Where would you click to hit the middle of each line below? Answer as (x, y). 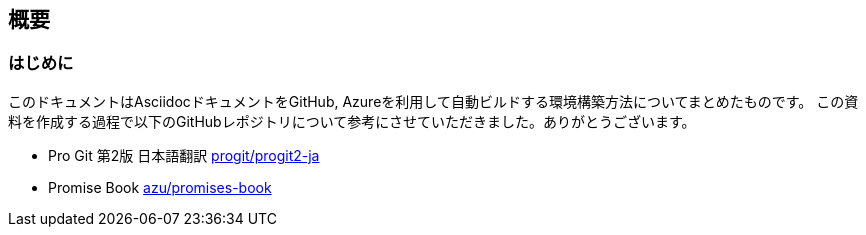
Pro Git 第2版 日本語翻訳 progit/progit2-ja (184, 155)
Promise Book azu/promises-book (160, 187)
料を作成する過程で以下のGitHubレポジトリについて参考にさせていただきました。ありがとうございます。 (352, 121)
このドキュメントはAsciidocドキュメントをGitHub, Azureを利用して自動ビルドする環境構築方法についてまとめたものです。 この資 (433, 101)
